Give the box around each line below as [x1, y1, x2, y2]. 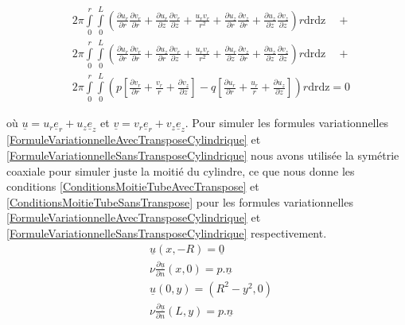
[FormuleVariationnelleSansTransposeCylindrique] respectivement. [6, 225, 327, 242]
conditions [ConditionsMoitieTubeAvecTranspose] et [6, 178, 259, 195]
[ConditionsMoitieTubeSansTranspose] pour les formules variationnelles [6, 193, 353, 210]
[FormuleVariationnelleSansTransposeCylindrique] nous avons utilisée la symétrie [6, 147, 399, 164]
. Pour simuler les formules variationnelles [185, 114, 389, 131]
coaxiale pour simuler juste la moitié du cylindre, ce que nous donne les [6, 162, 355, 179]
